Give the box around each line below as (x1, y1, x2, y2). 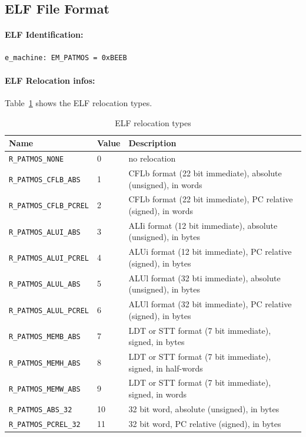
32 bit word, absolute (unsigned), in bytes (128, 402, 280, 415)
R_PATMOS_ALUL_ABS (9, 280, 81, 289)
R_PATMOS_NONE (9, 155, 64, 163)
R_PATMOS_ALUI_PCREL (9, 254, 89, 262)
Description (128, 137, 177, 149)
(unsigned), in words (128, 178, 202, 190)
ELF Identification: (5, 28, 84, 41)
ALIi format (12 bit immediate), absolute (128, 219, 278, 231)
